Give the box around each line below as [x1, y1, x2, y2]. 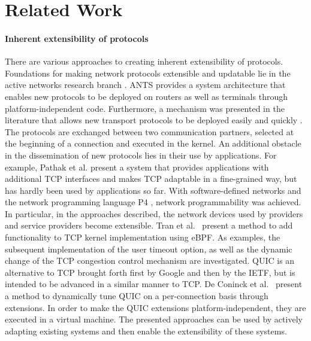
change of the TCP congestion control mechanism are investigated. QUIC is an [5, 254, 295, 267]
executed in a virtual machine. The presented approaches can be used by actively [5, 313, 303, 325]
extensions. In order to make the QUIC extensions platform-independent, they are [5, 301, 306, 313]
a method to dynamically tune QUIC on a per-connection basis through [5, 290, 268, 302]
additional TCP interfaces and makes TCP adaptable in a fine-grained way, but [5, 172, 297, 185]
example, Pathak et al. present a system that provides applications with [5, 160, 269, 173]
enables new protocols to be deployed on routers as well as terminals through [5, 90, 288, 102]
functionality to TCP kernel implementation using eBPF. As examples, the [5, 231, 280, 243]
